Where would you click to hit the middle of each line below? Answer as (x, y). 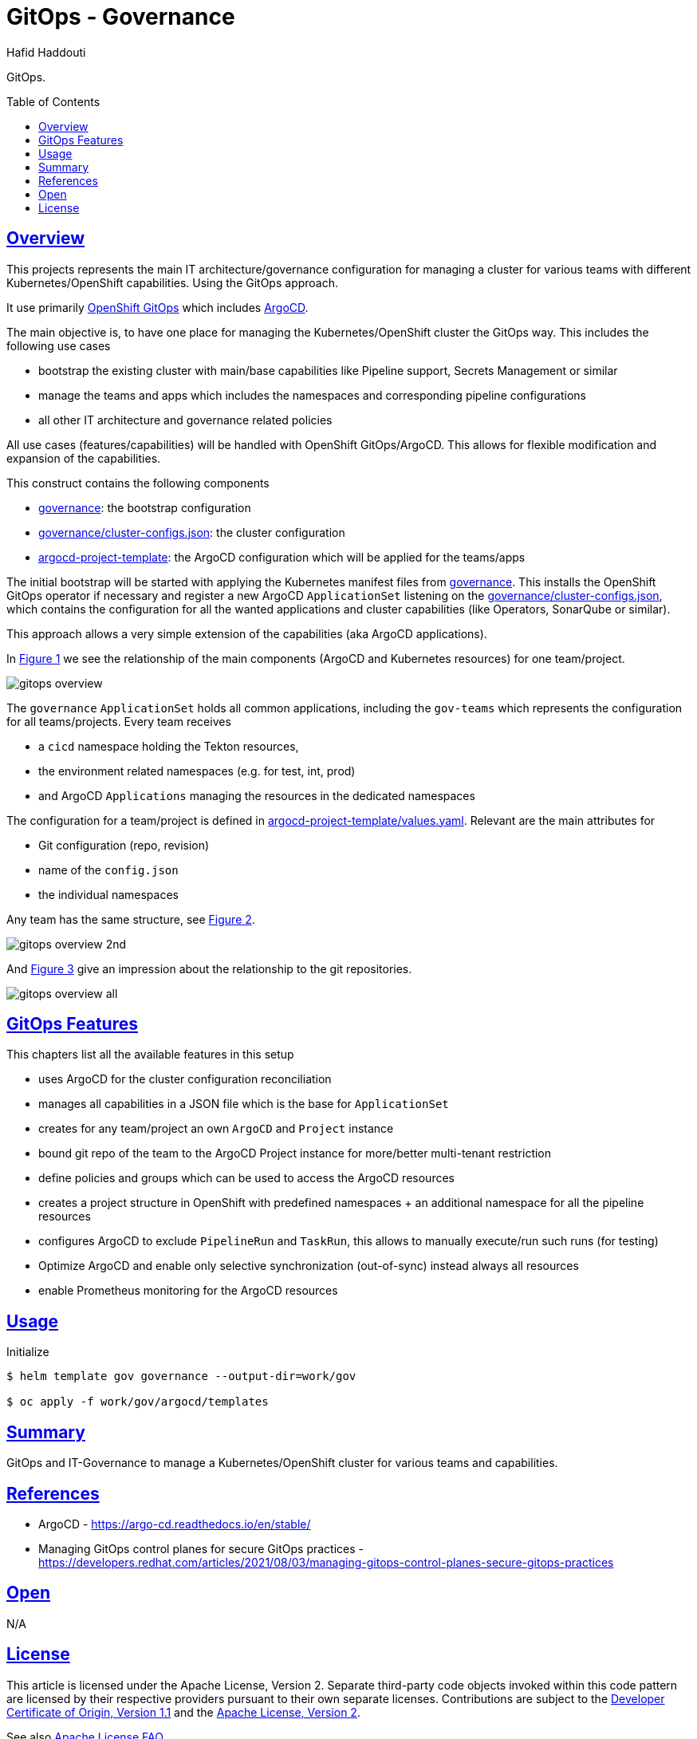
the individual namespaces (108, 894)
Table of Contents (53, 101)
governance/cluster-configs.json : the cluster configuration (192, 532)
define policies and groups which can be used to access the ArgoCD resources (246, 1178)
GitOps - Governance (121, 17)
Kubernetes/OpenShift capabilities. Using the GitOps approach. (173, 282)
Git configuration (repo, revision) (124, 845)
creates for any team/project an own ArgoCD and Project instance (216, 1129)
